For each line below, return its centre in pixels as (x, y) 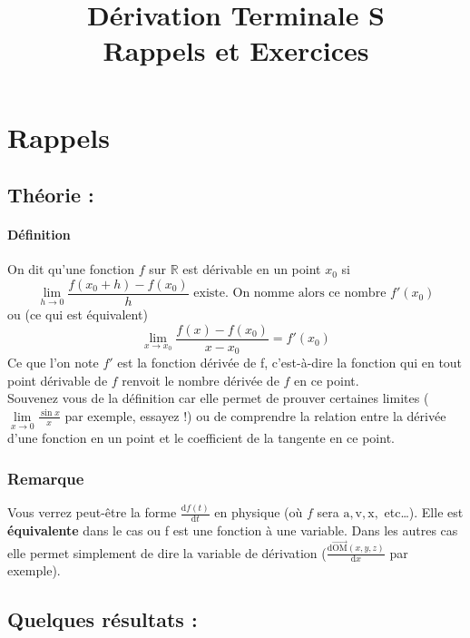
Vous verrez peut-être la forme (92, 512)
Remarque (46, 478)
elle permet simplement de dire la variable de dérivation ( (167, 552)
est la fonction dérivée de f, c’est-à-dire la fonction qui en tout (290, 363)
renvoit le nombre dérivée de (201, 380)
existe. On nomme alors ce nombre (290, 294)
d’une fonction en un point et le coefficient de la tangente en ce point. (201, 438)
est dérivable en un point (252, 269)
